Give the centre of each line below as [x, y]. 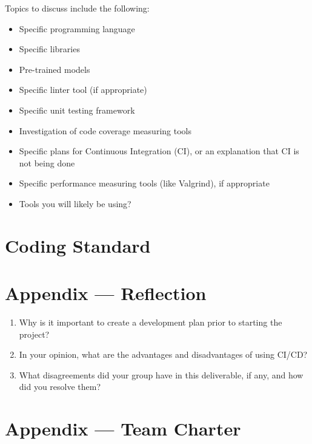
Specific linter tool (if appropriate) [83, 90]
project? [34, 334]
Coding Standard [78, 245]
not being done [47, 162]
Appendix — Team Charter [123, 429]
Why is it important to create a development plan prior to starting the [151, 322]
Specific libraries [49, 49]
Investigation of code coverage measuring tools [105, 130]
